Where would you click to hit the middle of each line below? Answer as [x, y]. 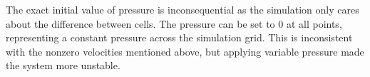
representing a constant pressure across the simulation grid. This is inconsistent [179, 37]
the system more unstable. [63, 65]
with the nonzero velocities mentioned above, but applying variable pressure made [185, 51]
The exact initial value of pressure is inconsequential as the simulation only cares [183, 9]
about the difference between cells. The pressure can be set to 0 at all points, [174, 23]
